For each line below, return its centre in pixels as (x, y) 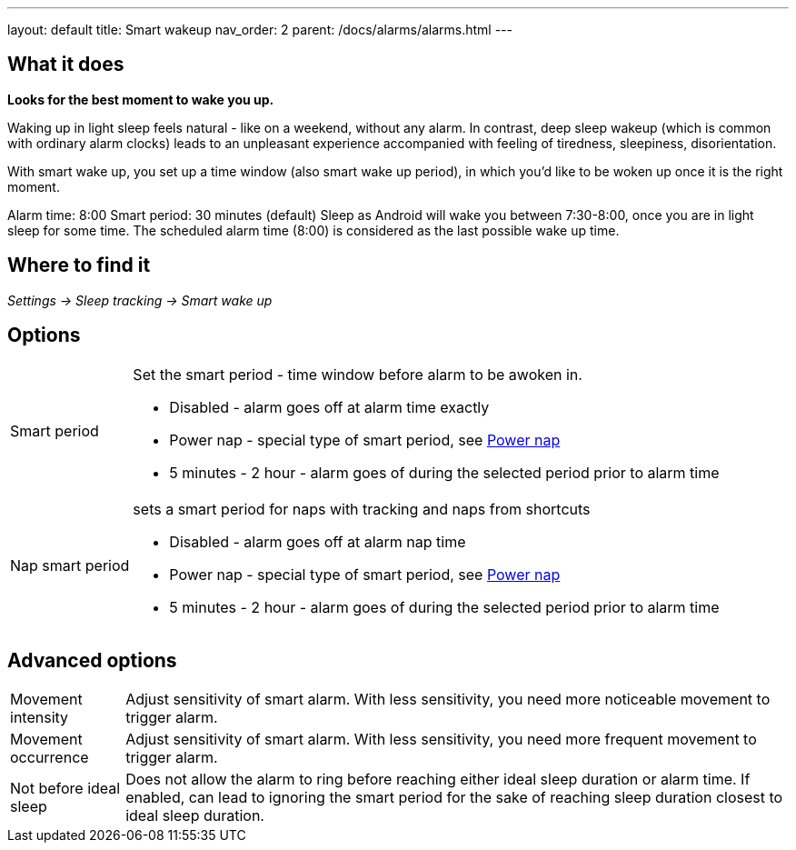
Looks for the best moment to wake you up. (141, 99)
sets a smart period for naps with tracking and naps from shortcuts (362, 509)
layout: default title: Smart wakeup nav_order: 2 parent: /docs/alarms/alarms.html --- (260, 30)
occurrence (50, 758)
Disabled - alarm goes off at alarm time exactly (329, 407)
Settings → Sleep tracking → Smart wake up (140, 300)
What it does (66, 65)
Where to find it (79, 265)
